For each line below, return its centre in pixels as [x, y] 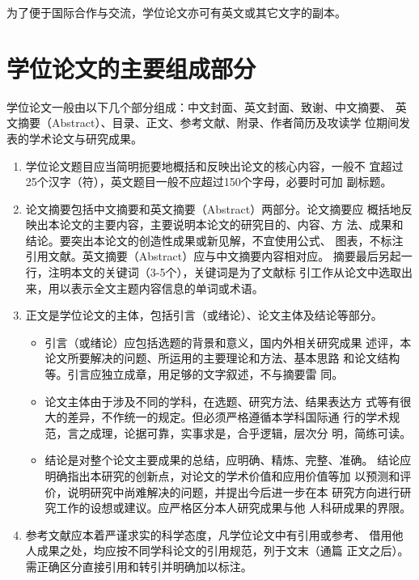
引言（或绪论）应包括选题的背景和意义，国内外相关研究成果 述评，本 [228, 342]
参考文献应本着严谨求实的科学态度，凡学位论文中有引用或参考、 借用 [209, 534]
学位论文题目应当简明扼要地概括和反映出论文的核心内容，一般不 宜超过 [214, 165]
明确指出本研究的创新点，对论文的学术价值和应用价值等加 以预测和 [222, 476]
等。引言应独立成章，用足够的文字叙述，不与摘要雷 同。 [194, 374]
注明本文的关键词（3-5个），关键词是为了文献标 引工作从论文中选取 [225, 272]
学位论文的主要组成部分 [131, 68]
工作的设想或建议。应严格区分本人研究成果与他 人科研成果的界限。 [234, 508]
